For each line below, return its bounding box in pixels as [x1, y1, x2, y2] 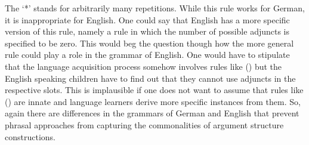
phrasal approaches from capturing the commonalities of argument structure [5, 118, 284, 131]
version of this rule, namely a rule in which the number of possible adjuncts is [5, 25, 290, 38]
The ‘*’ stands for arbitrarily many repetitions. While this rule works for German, [5, 2, 305, 14]
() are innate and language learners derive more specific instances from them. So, [5, 95, 301, 107]
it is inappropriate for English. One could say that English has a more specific [5, 13, 290, 26]
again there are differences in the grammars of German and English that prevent [5, 107, 299, 119]
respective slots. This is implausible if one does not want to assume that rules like [5, 84, 304, 96]
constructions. [5, 130, 55, 143]
